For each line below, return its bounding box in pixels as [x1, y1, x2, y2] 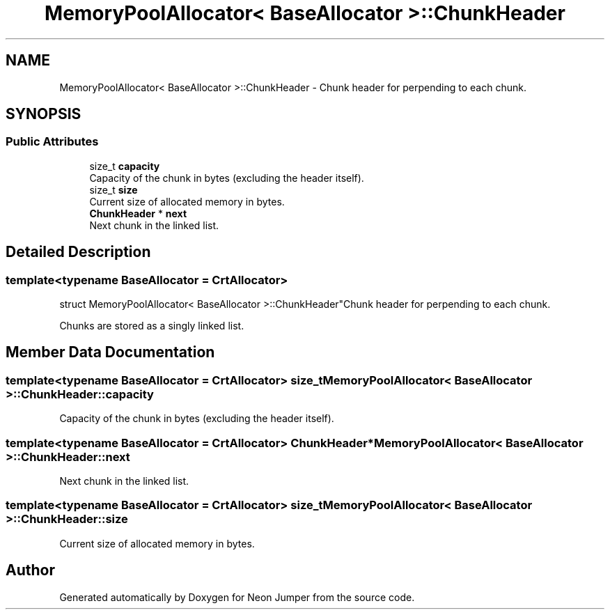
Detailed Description [6, 243, 151, 261]
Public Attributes [6, 134, 99, 149]
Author [6, 561, 55, 579]
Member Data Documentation [6, 343, 215, 361]
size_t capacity [89, 159, 160, 172]
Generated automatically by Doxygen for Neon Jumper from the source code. [59, 591, 415, 603]
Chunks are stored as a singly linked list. [59, 320, 244, 332]
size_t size [89, 183, 138, 196]
